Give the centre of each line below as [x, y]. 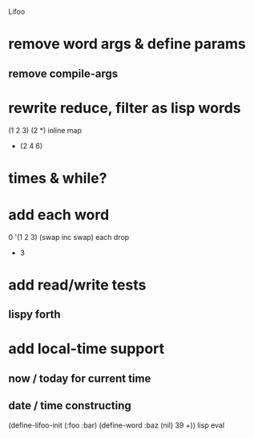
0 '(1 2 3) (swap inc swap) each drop [69, 237]
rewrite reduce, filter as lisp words [125, 108]
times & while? [58, 178]
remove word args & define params [127, 44]
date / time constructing [70, 406]
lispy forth [35, 315]
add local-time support [87, 349]
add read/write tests [77, 285]
